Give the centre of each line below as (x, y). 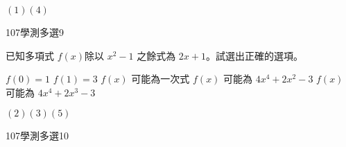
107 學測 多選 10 (37, 136)
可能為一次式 (161, 79)
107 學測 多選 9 (35, 32)
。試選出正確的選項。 (254, 55)
